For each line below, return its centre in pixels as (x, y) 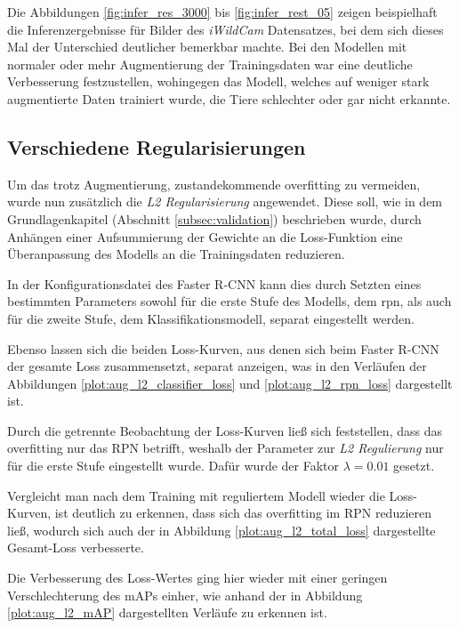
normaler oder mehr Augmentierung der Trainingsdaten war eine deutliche (210, 64)
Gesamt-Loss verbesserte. (76, 547)
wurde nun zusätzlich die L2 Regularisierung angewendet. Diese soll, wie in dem (225, 201)
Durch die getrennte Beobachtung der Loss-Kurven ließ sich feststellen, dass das (225, 430)
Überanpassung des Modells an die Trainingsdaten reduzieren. (176, 254)
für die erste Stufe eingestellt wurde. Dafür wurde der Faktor (173, 466)
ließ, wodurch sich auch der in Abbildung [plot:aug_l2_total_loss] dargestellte (221, 530)
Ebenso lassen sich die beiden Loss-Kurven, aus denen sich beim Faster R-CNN (223, 348)
